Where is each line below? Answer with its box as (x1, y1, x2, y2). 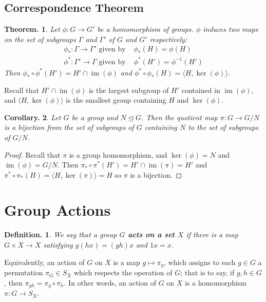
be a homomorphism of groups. (97, 24, 194, 34)
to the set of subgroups (188, 122, 258, 133)
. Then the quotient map (141, 111, 218, 122)
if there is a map (186, 229, 238, 240)
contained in (181, 84, 220, 95)
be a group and (71, 111, 118, 122)
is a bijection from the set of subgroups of (4, 122, 134, 133)
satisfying (43, 239, 73, 250)
